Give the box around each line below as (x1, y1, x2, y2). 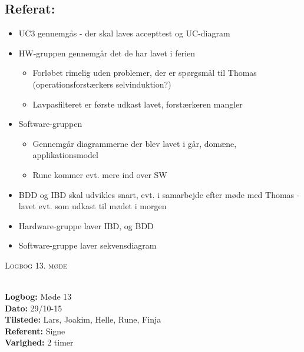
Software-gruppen (18, 118, 82, 130)
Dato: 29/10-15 (5, 301, 62, 314)
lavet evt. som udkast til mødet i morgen (18, 200, 167, 212)
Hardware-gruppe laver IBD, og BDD (18, 219, 154, 232)
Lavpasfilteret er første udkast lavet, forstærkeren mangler (32, 98, 243, 110)
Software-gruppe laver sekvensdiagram (18, 239, 157, 252)
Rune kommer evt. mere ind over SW (32, 168, 167, 180)
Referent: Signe (5, 324, 65, 337)
